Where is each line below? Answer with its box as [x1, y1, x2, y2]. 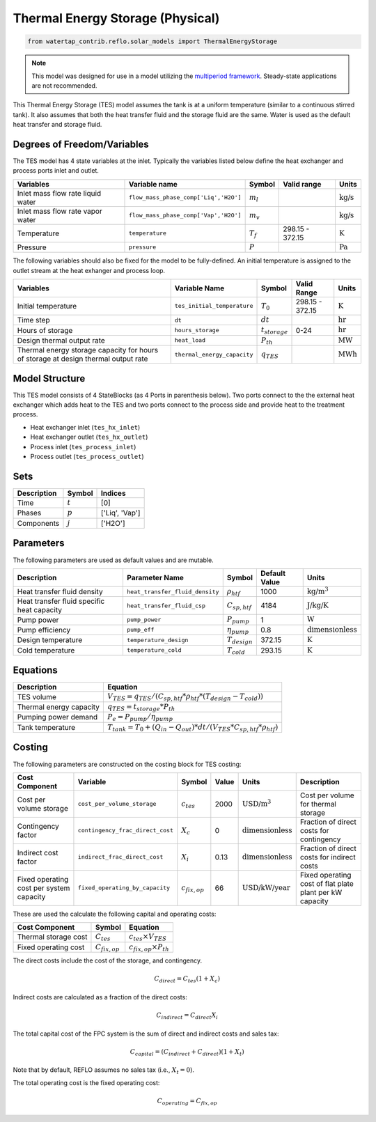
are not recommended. [31, 81, 97, 90]
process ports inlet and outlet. [13, 166, 99, 175]
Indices [101, 488, 126, 498]
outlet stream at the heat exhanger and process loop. [13, 266, 166, 274]
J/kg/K [306, 601, 329, 610]
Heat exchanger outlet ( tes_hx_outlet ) [30, 433, 148, 442]
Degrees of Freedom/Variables [13, 138, 149, 150]
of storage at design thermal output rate [17, 354, 148, 364]
